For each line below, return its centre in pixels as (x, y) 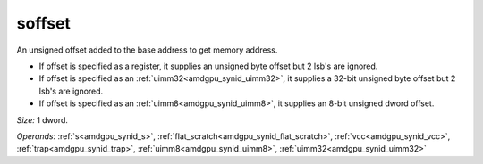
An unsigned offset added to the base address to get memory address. (147, 50)
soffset (44, 23)
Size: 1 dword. (42, 119)
